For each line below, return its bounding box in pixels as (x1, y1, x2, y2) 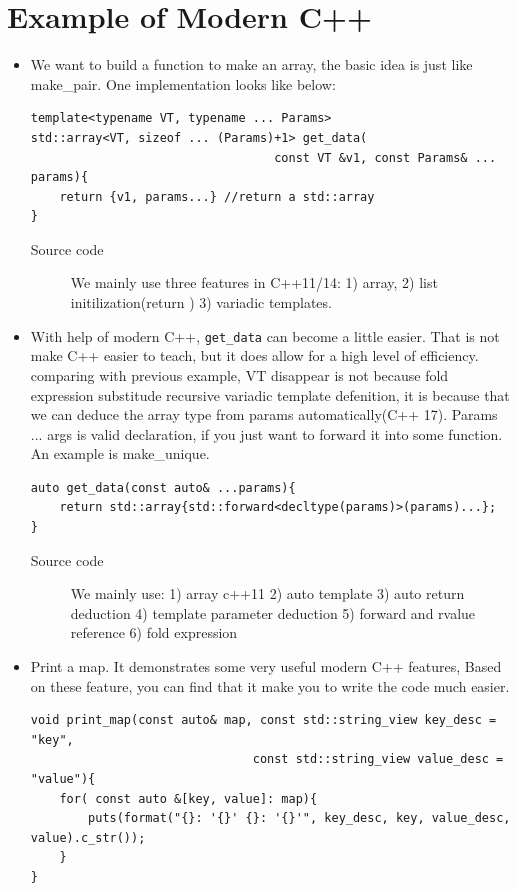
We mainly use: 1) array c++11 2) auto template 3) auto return (70, 583, 465, 604)
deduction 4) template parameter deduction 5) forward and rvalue (70, 602, 476, 623)
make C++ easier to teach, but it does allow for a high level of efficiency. (30, 345, 479, 366)
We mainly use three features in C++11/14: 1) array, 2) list (70, 272, 438, 293)
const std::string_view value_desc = (252, 752, 504, 767)
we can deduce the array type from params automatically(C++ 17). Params (30, 404, 498, 425)
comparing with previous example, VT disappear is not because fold (30, 364, 449, 385)
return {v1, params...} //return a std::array (59, 189, 375, 204)
